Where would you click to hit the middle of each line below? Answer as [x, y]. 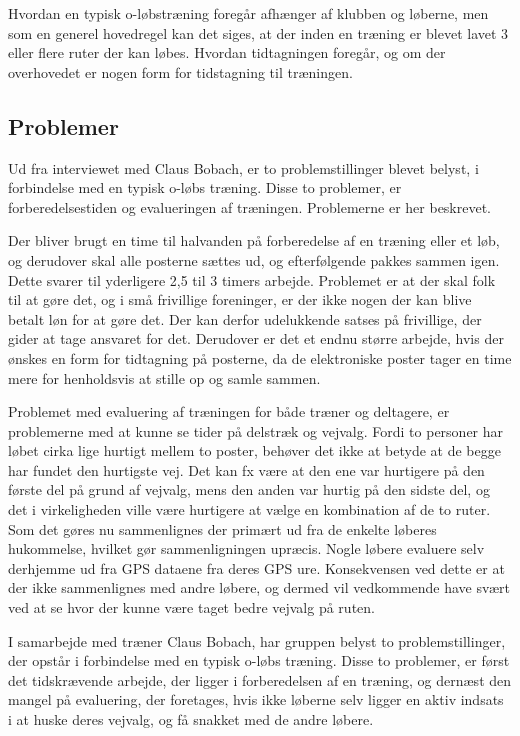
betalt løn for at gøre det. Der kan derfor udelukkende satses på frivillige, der [245, 318]
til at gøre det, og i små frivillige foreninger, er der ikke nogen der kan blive [240, 299]
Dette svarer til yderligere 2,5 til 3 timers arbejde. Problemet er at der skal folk [252, 279]
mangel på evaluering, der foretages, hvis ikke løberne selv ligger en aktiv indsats [256, 699]
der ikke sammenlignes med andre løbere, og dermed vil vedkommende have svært [259, 587]
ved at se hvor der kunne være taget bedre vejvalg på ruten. [191, 607]
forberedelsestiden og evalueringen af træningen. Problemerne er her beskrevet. [250, 206]
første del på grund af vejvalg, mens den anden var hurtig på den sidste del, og [249, 489]
